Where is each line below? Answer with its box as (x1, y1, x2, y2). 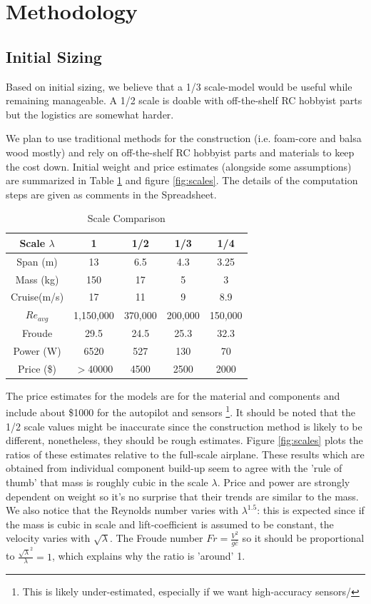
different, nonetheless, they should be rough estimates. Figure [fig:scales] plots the (6, 433, 363, 448)
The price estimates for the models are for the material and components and (6, 388, 340, 403)
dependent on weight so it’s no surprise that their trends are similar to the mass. (6, 488, 359, 503)
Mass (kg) (15, 271, 59, 286)
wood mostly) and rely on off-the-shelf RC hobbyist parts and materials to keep (6, 144, 355, 159)
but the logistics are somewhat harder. (6, 106, 174, 121)
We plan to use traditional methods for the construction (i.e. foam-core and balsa (6, 131, 362, 146)
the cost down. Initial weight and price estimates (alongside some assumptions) (6, 158, 352, 173)
